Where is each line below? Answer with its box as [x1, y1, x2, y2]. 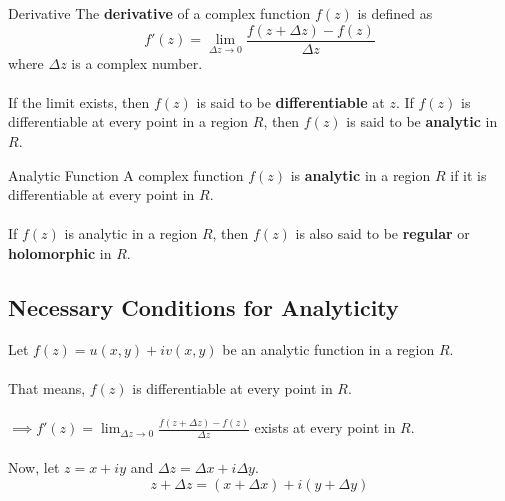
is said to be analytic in [346, 111, 498, 132]
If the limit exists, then [8, 91, 150, 112]
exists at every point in [254, 417, 396, 438]
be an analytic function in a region [222, 338, 435, 359]
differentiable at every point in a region [8, 111, 249, 132]
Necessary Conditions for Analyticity [8, 291, 399, 322]
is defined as [357, 3, 433, 23]
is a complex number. [71, 52, 203, 73]
